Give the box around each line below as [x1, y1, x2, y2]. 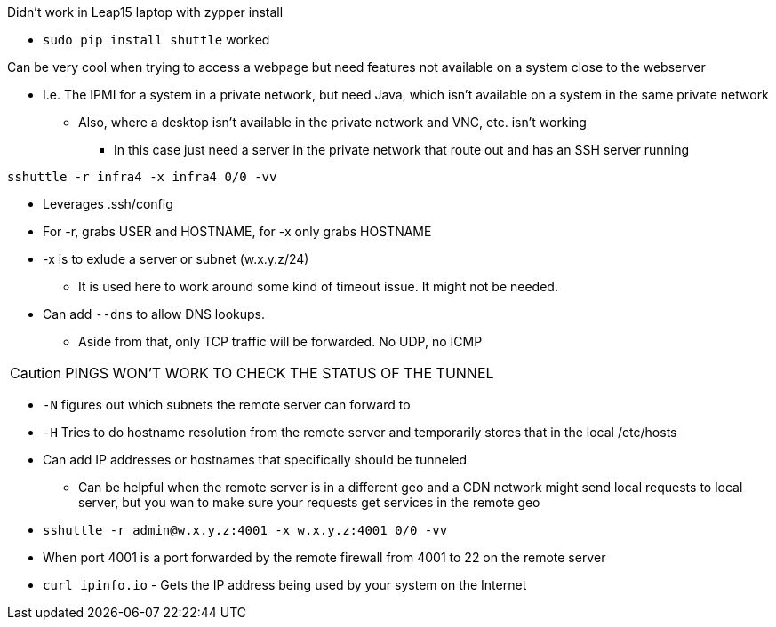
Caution [10, 364, 62, 382]
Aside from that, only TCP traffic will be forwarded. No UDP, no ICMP [78, 334, 483, 349]
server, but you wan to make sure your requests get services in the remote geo [78, 495, 540, 510]
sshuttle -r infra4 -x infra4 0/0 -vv [7, 170, 277, 184]
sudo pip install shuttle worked [43, 32, 270, 47]
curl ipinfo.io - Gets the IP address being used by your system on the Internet [43, 577, 527, 592]
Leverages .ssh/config [43, 196, 173, 211]
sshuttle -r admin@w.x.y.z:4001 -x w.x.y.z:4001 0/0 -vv [43, 523, 448, 537]
